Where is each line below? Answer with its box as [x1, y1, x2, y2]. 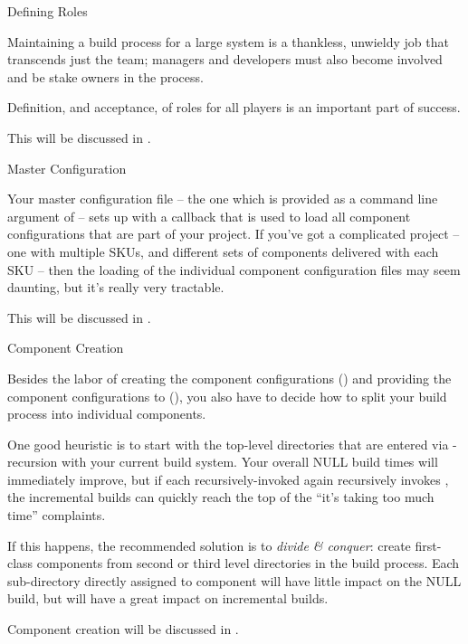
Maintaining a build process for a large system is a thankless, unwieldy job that [7, 32, 449, 51]
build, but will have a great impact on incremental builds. [7, 589, 329, 608]
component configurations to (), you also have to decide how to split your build [7, 386, 447, 405]
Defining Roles [7, 2, 88, 20]
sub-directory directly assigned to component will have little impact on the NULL [7, 571, 462, 590]
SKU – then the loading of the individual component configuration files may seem [7, 260, 461, 279]
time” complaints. [7, 506, 106, 525]
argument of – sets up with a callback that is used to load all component [7, 206, 411, 225]
